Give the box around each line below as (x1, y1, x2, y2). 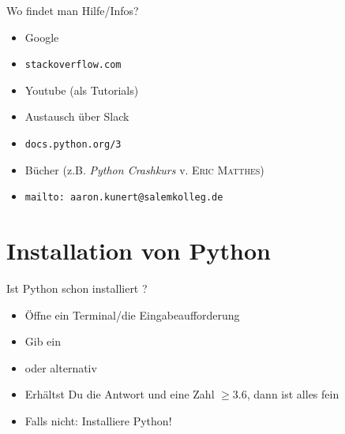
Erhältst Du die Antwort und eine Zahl (24, 386, 215, 402)
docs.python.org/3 (24, 139, 122, 151)
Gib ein (24, 333, 62, 350)
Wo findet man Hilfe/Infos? (6, 2, 139, 18)
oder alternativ (24, 359, 97, 376)
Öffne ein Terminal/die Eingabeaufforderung (24, 306, 240, 323)
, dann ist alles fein (246, 386, 339, 402)
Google (24, 28, 59, 45)
